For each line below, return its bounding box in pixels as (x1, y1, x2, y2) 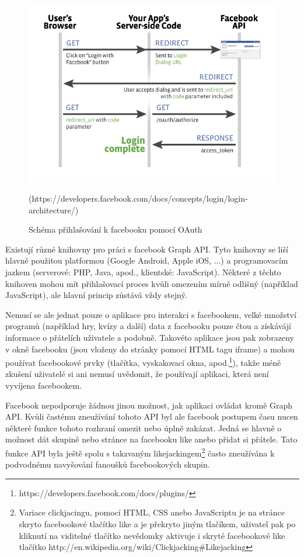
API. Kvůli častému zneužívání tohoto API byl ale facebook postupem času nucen (5, 410, 298, 423)
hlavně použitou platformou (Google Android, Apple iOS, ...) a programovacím (5, 254, 288, 267)
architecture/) (29, 203, 79, 216)
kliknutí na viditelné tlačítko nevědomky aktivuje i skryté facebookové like (19, 529, 285, 541)
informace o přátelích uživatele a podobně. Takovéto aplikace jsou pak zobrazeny (5, 331, 294, 344)
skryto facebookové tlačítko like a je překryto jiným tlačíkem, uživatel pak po (19, 518, 296, 530)
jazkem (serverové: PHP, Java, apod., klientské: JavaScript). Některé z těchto (5, 266, 281, 278)
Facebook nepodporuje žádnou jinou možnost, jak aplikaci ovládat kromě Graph (5, 399, 293, 411)
